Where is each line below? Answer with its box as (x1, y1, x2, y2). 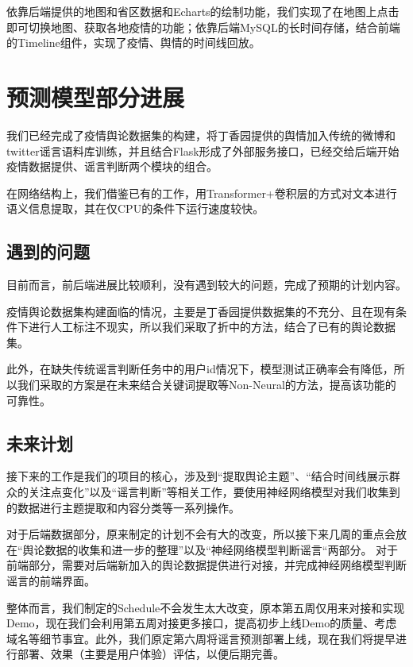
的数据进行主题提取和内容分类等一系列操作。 (6, 499, 240, 515)
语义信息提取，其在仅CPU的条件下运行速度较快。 (6, 200, 264, 217)
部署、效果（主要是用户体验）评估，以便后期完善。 (17, 646, 284, 662)
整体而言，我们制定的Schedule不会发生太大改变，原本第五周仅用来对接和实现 (6, 599, 405, 615)
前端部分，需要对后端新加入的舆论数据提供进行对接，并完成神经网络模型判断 (6, 557, 407, 573)
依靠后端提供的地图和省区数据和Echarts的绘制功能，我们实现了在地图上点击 (6, 3, 399, 19)
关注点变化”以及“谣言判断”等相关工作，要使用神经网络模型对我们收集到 (28, 484, 400, 500)
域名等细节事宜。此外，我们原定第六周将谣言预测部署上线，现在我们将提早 (6, 630, 396, 646)
